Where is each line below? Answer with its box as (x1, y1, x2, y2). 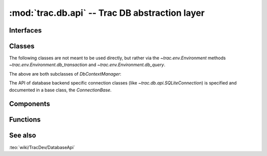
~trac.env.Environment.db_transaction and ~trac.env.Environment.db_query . (9, 62, 166, 68)
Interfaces (9, 26, 42, 35)
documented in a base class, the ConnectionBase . (9, 87, 112, 93)
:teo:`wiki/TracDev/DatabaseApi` (9, 144, 75, 150)
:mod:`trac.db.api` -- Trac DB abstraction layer (9, 7, 205, 18)
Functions (9, 116, 41, 124)
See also (9, 131, 37, 140)
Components (9, 100, 50, 108)
